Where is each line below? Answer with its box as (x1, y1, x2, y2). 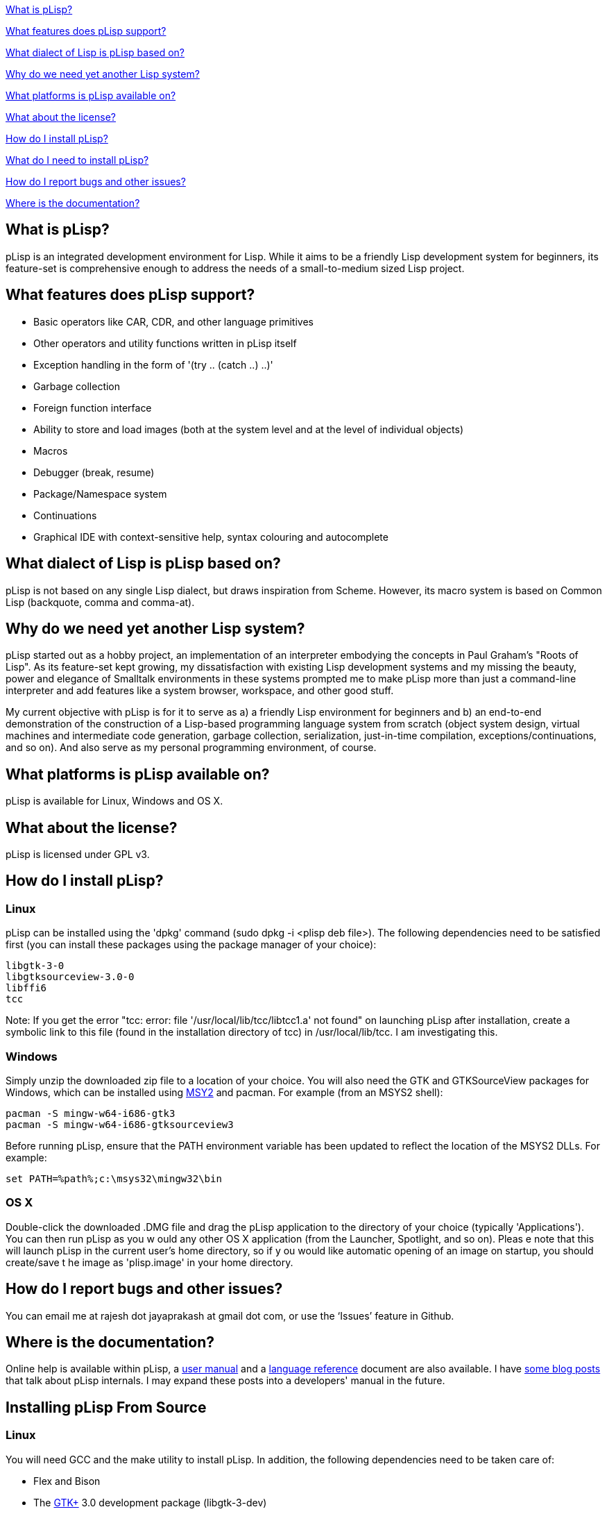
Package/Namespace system (33, 487, 167, 500)
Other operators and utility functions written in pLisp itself (33, 337, 297, 349)
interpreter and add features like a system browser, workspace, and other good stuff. (6, 684, 394, 697)
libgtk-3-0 (6, 960, 65, 972)
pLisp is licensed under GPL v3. (6, 848, 150, 861)
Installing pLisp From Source (6, 1398, 207, 1416)
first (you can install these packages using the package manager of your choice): (6, 939, 377, 951)
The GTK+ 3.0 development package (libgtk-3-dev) (33, 1496, 267, 1508)
